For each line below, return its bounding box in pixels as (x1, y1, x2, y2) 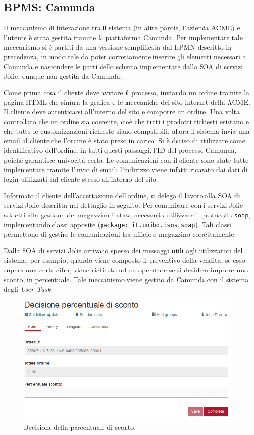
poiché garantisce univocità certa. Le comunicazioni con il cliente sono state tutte (4, 154, 249, 164)
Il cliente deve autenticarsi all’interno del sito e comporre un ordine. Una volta (4, 106, 240, 116)
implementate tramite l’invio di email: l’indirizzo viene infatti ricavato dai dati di (4, 164, 248, 174)
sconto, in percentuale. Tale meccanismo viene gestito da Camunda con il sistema (4, 274, 249, 284)
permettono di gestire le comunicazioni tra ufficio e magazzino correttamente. (4, 229, 236, 239)
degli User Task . (4, 284, 52, 294)
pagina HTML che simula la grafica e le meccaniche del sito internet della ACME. (4, 97, 250, 107)
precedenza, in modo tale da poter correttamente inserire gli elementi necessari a (4, 51, 246, 61)
